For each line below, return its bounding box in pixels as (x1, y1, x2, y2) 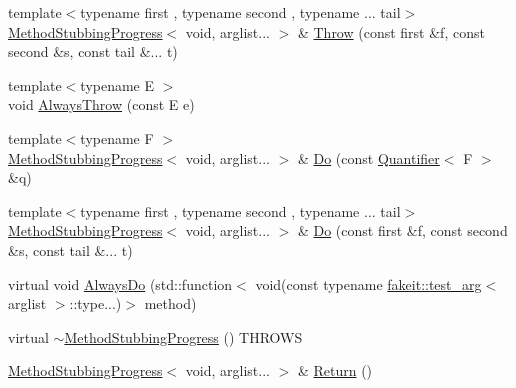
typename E (80, 74, 155, 95)
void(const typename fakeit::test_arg (255, 273, 482, 294)
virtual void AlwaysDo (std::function (8, 273, 233, 294)
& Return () (297, 360, 373, 381)
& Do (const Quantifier (297, 147, 440, 168)
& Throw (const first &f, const (297, 21, 485, 42)
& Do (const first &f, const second (297, 220, 508, 241)
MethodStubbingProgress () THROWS (64, 326, 303, 347)
